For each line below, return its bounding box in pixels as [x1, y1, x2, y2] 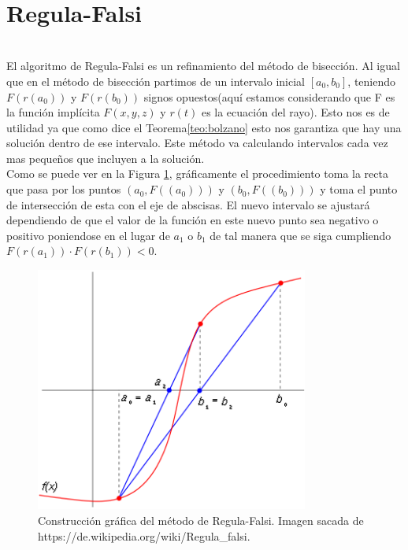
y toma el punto [320, 181, 398, 197]
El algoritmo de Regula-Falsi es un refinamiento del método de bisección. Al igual [6, 57, 400, 74]
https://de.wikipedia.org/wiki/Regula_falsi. [38, 527, 250, 544]
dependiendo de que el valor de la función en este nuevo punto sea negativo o [6, 212, 379, 228]
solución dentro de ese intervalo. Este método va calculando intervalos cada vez [6, 135, 388, 151]
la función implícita [6, 104, 100, 120]
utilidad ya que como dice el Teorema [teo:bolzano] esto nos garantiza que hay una [6, 119, 402, 135]
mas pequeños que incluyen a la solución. [6, 149, 205, 166]
